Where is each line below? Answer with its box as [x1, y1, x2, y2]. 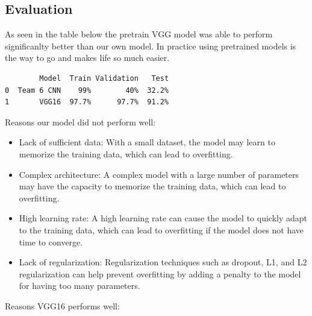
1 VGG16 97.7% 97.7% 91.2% [5, 98, 169, 107]
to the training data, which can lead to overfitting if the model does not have [19, 223, 304, 236]
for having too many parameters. [19, 279, 140, 292]
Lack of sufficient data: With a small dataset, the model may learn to [19, 136, 275, 148]
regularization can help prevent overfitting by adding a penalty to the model [19, 267, 301, 280]
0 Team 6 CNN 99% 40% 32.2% [5, 86, 169, 95]
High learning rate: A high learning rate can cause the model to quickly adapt [19, 212, 307, 224]
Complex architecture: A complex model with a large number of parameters [19, 168, 299, 180]
